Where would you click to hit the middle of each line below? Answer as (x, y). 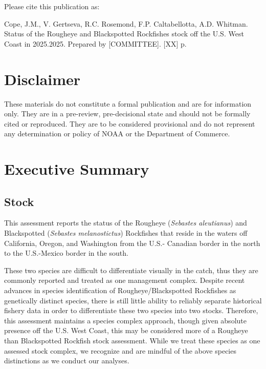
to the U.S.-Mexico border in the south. (66, 253)
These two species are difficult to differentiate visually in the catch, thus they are (131, 270)
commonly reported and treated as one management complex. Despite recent (125, 280)
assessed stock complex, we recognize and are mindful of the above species (120, 350)
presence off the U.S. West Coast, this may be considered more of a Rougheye (126, 330)
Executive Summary (77, 169)
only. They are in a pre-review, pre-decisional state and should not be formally (127, 114)
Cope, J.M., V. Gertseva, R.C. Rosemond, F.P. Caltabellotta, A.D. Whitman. (126, 23)
